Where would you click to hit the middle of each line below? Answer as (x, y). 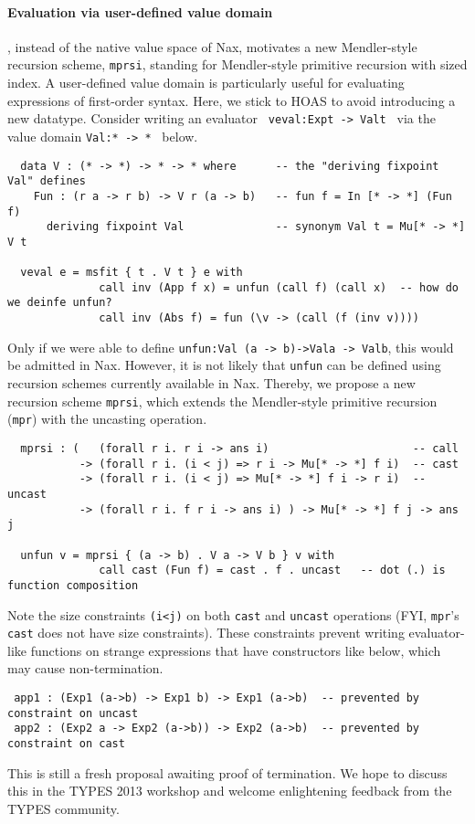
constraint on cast (66, 744)
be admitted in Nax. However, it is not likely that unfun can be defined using (224, 365)
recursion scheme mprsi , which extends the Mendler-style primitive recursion (222, 401)
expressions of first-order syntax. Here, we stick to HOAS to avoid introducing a (232, 100)
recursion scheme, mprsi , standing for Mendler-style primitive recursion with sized (237, 64)
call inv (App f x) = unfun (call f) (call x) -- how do (279, 287)
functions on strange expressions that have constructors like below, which (236, 650)
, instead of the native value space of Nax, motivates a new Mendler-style (212, 46)
